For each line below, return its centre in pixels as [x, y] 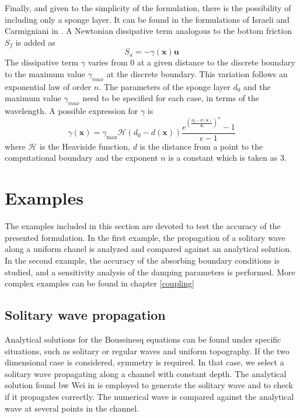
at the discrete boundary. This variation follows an [197, 73]
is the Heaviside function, [85, 146]
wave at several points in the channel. [72, 408]
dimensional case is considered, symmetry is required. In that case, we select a [144, 362]
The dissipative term [42, 62]
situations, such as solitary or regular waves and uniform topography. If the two [147, 350]
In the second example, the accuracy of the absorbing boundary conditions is [142, 260]
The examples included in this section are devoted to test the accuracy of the [143, 226]
